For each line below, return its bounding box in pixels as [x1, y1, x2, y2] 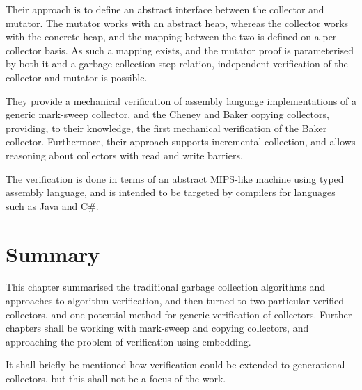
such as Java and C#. [6, 198, 99, 213]
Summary [6, 239, 100, 268]
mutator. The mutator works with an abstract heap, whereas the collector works [6, 15, 349, 30]
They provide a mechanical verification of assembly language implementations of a [6, 93, 356, 108]
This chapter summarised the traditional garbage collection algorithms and [6, 279, 326, 294]
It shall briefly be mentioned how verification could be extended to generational [6, 357, 345, 372]
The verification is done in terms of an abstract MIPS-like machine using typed [6, 171, 344, 186]
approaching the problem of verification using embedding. [6, 334, 251, 348]
